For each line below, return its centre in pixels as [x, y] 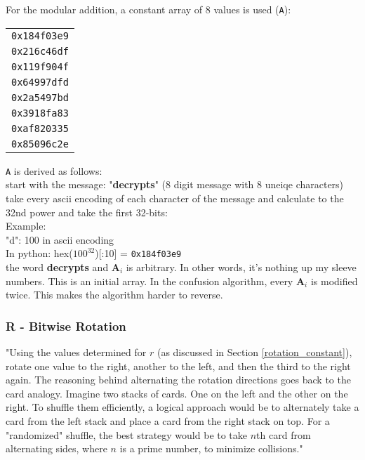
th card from [284, 434]
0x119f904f [40, 66]
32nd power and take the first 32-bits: [87, 212]
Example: [26, 226]
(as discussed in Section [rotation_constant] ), [254, 351]
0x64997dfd [40, 82]
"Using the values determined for [76, 351]
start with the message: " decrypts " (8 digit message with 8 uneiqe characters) [175, 184]
